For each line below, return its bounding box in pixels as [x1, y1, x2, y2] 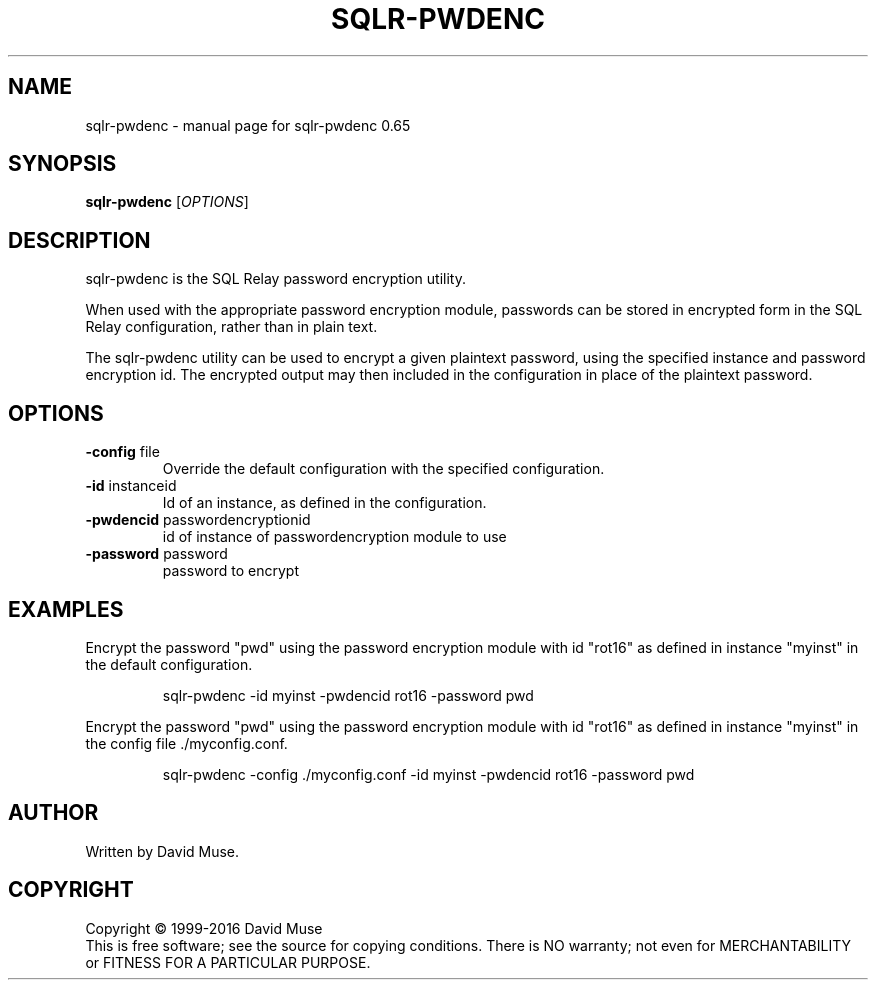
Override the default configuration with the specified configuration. [162, 460, 605, 478]
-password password [85, 545, 228, 563]
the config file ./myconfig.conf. [85, 734, 288, 752]
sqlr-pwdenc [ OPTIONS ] [85, 193, 249, 211]
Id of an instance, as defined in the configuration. [162, 494, 487, 512]
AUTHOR [8, 800, 99, 826]
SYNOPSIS [8, 151, 117, 177]
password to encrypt [162, 562, 300, 580]
